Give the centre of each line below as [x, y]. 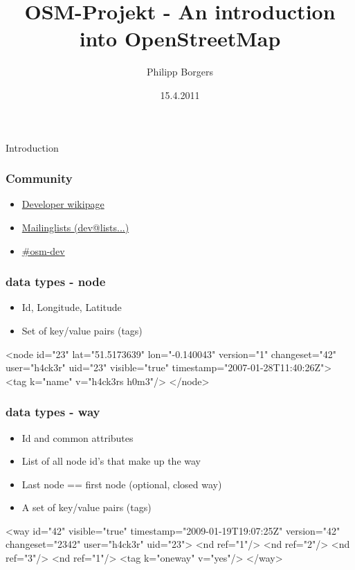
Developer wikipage [63, 204]
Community [39, 178]
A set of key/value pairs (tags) [87, 507]
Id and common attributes [78, 437]
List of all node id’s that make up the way [111, 461]
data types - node [56, 282]
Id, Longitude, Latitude [72, 307]
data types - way [53, 412]
